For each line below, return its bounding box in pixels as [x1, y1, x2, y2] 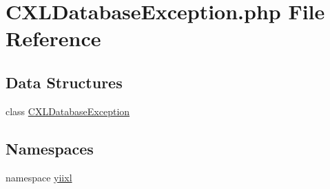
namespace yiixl [6, 170, 72, 184]
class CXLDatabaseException [6, 103, 130, 118]
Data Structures [6, 71, 123, 92]
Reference [6, 24, 101, 52]
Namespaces [6, 137, 94, 159]
